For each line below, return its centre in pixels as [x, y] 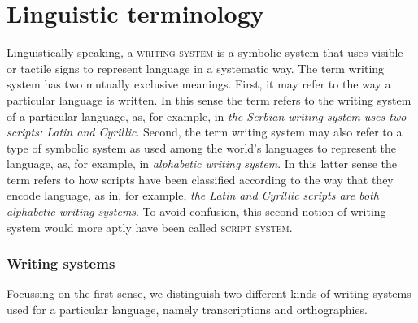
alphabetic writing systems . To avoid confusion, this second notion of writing [196, 211]
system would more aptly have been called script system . [150, 227]
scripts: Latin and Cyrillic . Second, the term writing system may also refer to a [205, 132]
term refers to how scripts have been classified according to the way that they [200, 179]
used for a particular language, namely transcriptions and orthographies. [187, 310]
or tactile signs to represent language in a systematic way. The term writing [196, 68]
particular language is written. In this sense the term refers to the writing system [209, 99]
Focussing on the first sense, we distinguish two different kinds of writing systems [209, 293]
